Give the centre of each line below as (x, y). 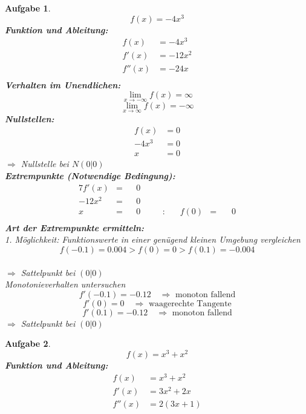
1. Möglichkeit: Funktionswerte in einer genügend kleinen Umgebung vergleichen (153, 239)
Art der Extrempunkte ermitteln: (75, 227)
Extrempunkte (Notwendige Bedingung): (90, 175)
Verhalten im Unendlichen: (63, 84)
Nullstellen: (30, 118)
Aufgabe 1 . (28, 8)
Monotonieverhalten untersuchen (65, 284)
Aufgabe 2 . (28, 343)
